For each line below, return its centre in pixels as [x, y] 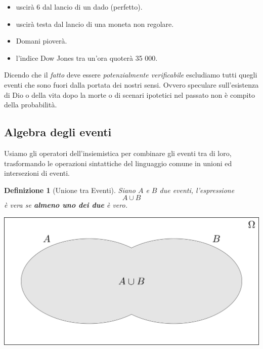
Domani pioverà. [41, 41]
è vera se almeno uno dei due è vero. [66, 205]
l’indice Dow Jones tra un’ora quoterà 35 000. [87, 57]
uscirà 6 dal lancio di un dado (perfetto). [79, 7]
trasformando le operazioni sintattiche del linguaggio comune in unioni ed [118, 163]
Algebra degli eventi [58, 132]
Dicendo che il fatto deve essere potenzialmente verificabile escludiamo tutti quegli [131, 75]
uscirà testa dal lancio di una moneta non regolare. [95, 24]
